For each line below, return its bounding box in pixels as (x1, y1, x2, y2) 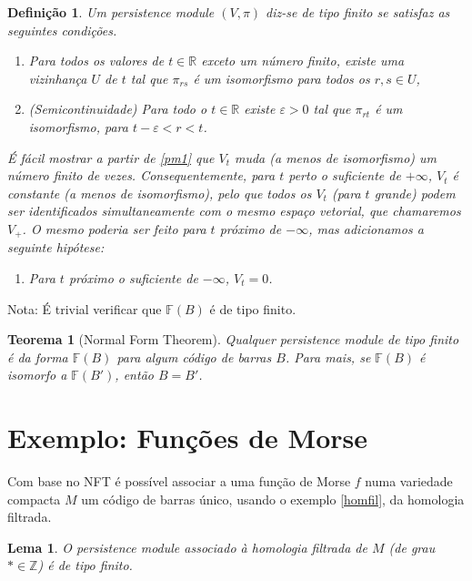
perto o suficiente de (288, 166, 401, 185)
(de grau (388, 537, 436, 556)
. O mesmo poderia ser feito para (22, 219, 206, 238)
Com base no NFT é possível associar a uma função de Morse (7, 472, 351, 491)
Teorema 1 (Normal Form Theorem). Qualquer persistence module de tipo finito (7, 330, 459, 349)
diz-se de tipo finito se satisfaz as (266, 3, 450, 21)
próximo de (219, 219, 282, 238)
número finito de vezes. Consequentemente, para (7, 166, 276, 185)
